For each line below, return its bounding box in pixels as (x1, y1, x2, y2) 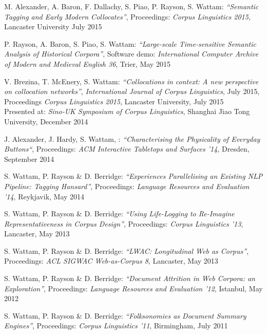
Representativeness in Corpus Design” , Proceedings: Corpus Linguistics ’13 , (4, 218, 243, 229)
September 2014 (4, 153, 54, 164)
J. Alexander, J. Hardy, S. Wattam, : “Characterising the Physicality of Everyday (4, 133, 260, 144)
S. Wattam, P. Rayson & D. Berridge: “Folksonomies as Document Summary (4, 310, 246, 321)
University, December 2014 (4, 116, 88, 126)
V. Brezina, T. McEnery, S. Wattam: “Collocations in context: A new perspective (4, 76, 259, 86)
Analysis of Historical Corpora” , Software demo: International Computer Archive (4, 48, 259, 59)
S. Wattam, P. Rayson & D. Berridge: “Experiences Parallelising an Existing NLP (4, 171, 263, 181)
